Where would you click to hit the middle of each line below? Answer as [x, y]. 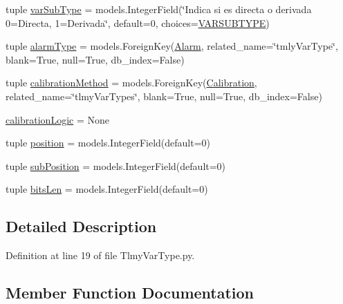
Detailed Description [81, 226]
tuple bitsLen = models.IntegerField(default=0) [107, 189]
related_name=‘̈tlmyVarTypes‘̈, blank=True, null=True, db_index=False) [164, 96]
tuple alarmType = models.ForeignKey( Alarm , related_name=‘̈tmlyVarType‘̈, [172, 46]
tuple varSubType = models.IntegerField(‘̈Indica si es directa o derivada [159, 9]
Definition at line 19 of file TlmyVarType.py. [100, 255]
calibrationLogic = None [57, 119]
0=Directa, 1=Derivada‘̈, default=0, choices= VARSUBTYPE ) [138, 22]
